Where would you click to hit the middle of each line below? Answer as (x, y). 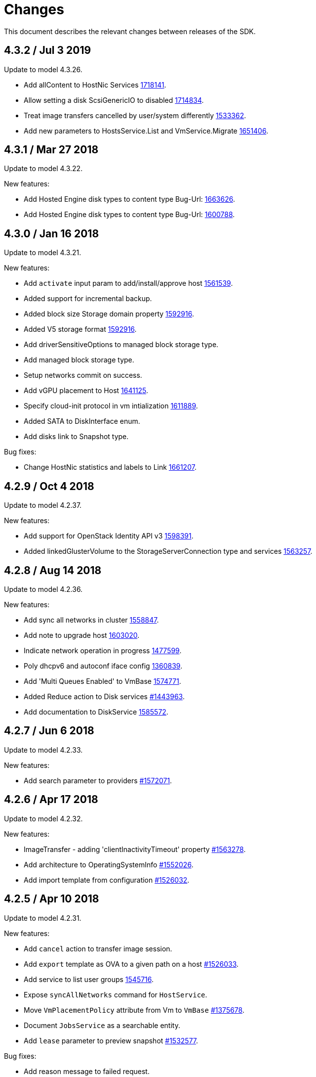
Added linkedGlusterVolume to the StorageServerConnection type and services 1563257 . (168, 551)
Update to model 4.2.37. (43, 505)
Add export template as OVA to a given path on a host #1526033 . (131, 964)
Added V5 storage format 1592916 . (80, 329)
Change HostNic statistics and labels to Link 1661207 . (110, 467)
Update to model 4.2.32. (43, 818)
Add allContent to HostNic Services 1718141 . (95, 85)
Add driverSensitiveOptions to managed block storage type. (121, 345)
